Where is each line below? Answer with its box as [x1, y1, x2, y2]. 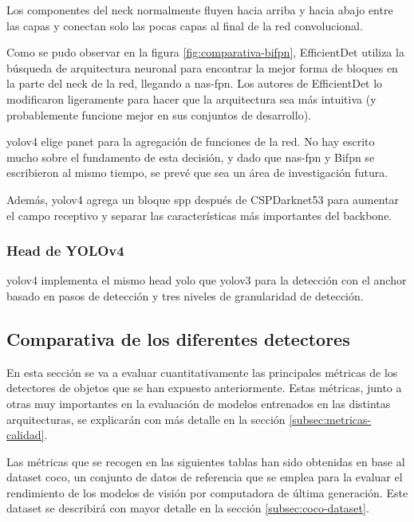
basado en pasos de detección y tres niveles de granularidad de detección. [6, 287, 364, 304]
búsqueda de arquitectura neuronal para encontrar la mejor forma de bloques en [6, 59, 398, 76]
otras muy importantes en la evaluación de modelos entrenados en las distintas [6, 394, 391, 411]
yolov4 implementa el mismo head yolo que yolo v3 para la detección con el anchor [6, 272, 407, 288]
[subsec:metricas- [289, 410, 372, 427]
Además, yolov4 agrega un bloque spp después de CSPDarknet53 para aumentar [6, 190, 400, 207]
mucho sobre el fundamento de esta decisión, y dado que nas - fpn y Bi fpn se [6, 148, 375, 165]
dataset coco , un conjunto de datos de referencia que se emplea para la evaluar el [6, 469, 403, 485]
